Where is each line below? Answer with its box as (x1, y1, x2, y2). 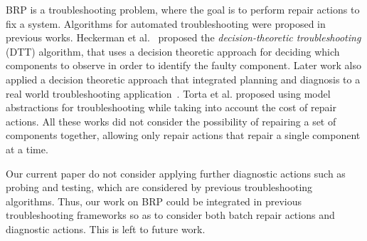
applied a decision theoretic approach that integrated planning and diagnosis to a (6, 71, 361, 86)
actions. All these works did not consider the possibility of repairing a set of (6, 113, 336, 128)
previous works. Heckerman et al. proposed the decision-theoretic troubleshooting (6, 30, 361, 45)
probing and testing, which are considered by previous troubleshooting (6, 180, 313, 195)
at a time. (6, 141, 48, 156)
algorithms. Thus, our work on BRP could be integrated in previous (6, 193, 302, 208)
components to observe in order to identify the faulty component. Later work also (6, 58, 361, 73)
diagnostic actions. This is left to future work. (6, 221, 206, 236)
